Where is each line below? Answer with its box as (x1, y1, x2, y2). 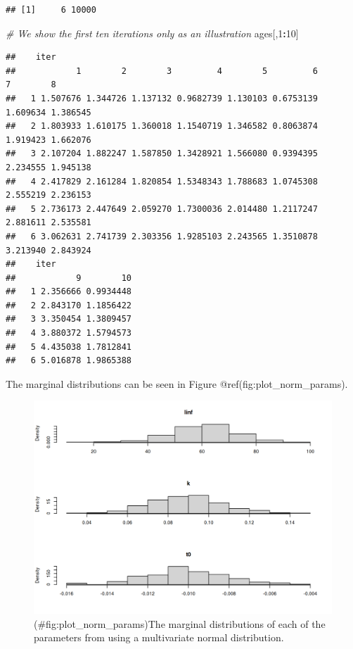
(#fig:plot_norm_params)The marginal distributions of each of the (34, 616, 326, 631)
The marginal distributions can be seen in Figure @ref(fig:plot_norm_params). (6, 376, 348, 391)
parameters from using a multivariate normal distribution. (34, 630, 284, 645)
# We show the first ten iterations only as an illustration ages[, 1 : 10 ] (6, 25, 299, 40)
